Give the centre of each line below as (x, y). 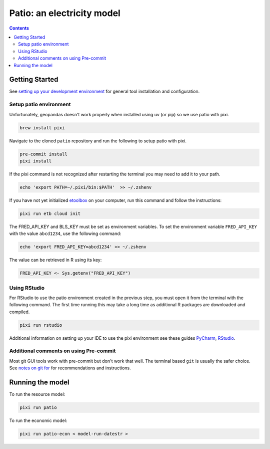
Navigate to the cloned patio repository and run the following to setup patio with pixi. (98, 141)
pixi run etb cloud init (50, 213)
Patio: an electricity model (65, 13)
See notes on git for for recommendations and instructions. (70, 368)
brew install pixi (42, 128)
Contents (19, 28)
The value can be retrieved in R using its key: (55, 260)
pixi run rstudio (41, 325)
